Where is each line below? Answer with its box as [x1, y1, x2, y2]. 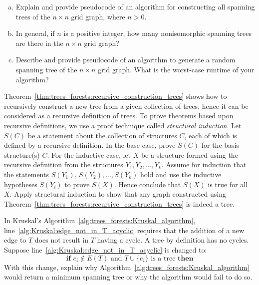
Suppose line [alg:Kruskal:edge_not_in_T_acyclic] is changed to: [4, 245, 207, 255]
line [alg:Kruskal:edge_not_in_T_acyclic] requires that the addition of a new [4, 225, 245, 235]
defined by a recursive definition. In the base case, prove [4, 140, 176, 150]
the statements [4, 169, 49, 179]
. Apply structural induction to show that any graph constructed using [9, 189, 226, 199]
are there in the [15, 37, 63, 48]
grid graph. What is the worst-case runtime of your [98, 64, 255, 74]
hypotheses [4, 179, 37, 189]
